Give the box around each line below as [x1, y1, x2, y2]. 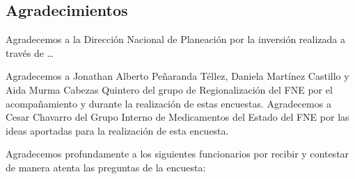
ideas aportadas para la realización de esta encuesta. [6, 123, 229, 137]
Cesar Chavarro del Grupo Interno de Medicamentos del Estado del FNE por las [6, 110, 349, 124]
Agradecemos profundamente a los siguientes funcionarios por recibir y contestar [6, 146, 349, 161]
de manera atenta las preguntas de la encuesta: [6, 160, 206, 174]
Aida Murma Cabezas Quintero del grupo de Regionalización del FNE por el [6, 82, 333, 96]
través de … [6, 45, 54, 60]
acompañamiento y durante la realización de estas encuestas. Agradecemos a [6, 96, 331, 110]
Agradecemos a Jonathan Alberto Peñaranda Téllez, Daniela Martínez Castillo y [6, 69, 349, 83]
